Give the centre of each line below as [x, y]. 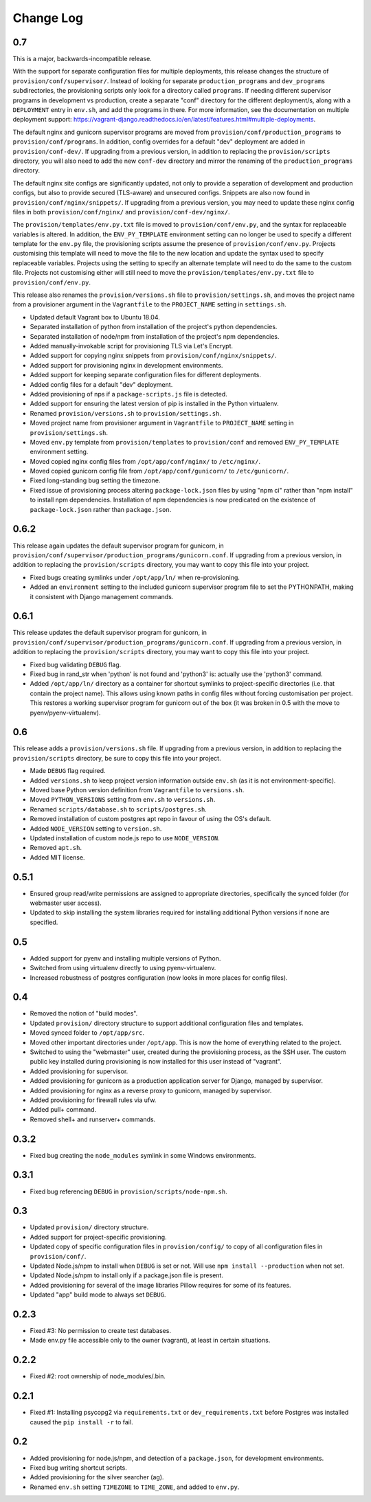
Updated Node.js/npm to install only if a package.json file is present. [126, 1275]
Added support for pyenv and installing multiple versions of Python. [125, 958]
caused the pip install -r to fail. [81, 1422]
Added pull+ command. [63, 1110]
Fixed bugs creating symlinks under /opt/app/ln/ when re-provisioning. [135, 577]
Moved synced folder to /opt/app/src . [87, 1033]
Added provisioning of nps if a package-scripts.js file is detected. [129, 394]
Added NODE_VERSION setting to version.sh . [96, 829]
